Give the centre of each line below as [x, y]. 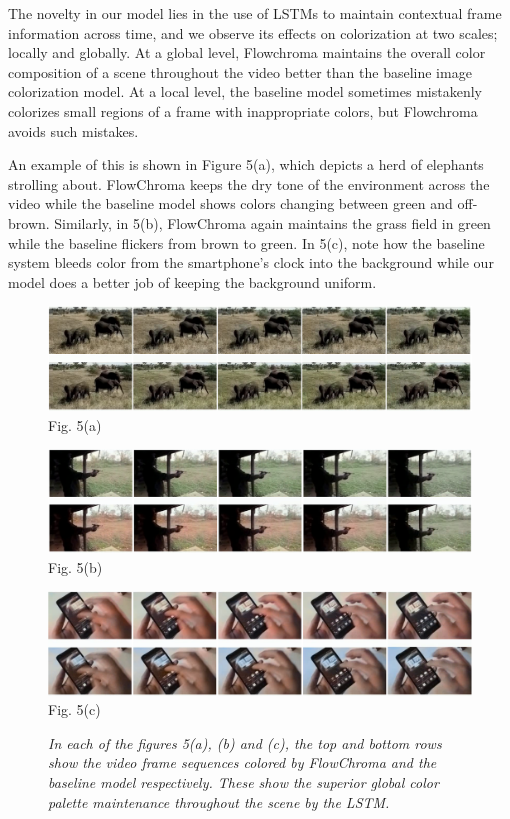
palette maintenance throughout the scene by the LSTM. [219, 801]
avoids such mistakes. [73, 130]
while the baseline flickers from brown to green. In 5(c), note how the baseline [246, 242]
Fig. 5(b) [75, 566]
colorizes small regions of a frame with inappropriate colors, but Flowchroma [243, 110]
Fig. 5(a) [75, 424]
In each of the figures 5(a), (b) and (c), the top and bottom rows [245, 742]
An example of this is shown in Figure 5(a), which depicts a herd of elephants [246, 164]
